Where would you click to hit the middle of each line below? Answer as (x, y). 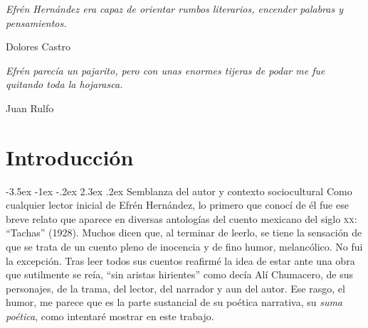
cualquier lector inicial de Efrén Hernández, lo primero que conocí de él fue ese (177, 205)
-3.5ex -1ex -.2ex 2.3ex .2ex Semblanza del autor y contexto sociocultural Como (179, 191)
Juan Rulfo (30, 108)
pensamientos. (36, 22)
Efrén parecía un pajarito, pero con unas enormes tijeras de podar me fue (165, 70)
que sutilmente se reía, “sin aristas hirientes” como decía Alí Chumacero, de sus (179, 274)
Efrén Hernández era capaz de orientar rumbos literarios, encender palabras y (175, 9)
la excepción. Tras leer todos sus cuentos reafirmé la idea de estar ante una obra (180, 260)
